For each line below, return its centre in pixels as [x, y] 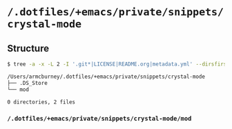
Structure [28, 48]
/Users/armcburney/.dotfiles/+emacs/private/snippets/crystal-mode [106, 77]
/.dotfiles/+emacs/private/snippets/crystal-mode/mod [99, 119]
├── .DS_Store [28, 83]
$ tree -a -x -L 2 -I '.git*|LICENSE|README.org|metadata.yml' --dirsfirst [118, 64]
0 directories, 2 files [41, 102]
